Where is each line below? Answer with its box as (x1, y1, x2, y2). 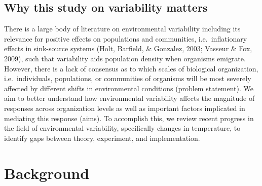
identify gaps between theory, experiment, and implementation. (4, 132, 200, 143)
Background (4, 162, 90, 183)
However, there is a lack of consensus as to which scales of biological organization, (4, 63, 258, 73)
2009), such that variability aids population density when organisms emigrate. (4, 53, 246, 63)
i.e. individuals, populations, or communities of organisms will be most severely (4, 73, 251, 84)
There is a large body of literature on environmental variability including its (4, 23, 241, 34)
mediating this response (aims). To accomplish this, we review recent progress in (4, 113, 254, 123)
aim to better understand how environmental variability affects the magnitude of (4, 93, 255, 103)
